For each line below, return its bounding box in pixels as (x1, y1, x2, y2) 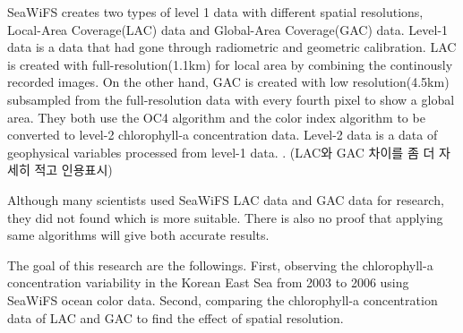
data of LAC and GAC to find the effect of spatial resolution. (7, 308, 344, 327)
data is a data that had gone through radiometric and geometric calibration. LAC (7, 38, 457, 56)
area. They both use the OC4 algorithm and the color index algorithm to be (7, 107, 425, 126)
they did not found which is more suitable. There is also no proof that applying (7, 208, 443, 226)
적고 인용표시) (34, 160, 113, 179)
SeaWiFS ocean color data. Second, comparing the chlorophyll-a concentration (7, 290, 438, 309)
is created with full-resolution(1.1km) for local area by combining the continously (7, 55, 453, 73)
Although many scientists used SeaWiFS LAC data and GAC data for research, (7, 190, 444, 209)
